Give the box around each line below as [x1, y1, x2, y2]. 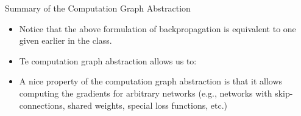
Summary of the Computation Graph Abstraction [5, 2, 191, 14]
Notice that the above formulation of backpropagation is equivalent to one [19, 22, 296, 35]
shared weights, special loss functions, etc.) [68, 98, 228, 111]
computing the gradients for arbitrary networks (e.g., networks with [19, 86, 272, 99]
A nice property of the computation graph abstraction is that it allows [19, 75, 283, 87]
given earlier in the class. [19, 34, 112, 47]
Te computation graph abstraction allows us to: [19, 54, 197, 67]
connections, [19, 98, 65, 111]
